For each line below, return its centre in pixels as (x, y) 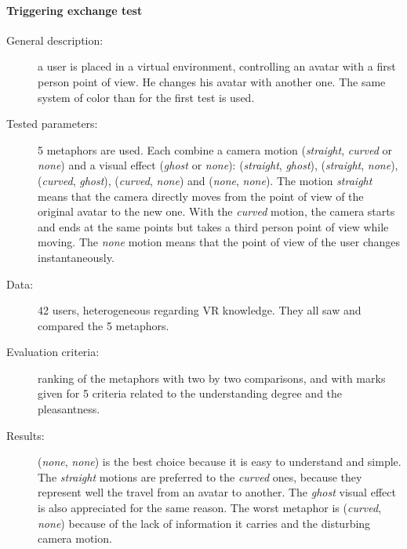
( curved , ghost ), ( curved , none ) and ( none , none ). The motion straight (205, 180)
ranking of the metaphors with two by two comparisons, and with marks (212, 378)
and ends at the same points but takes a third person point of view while (213, 226)
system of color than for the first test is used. (146, 97)
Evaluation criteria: (53, 352)
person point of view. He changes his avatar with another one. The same (212, 81)
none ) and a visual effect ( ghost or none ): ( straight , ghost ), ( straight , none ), (218, 165)
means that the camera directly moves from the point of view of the (201, 196)
